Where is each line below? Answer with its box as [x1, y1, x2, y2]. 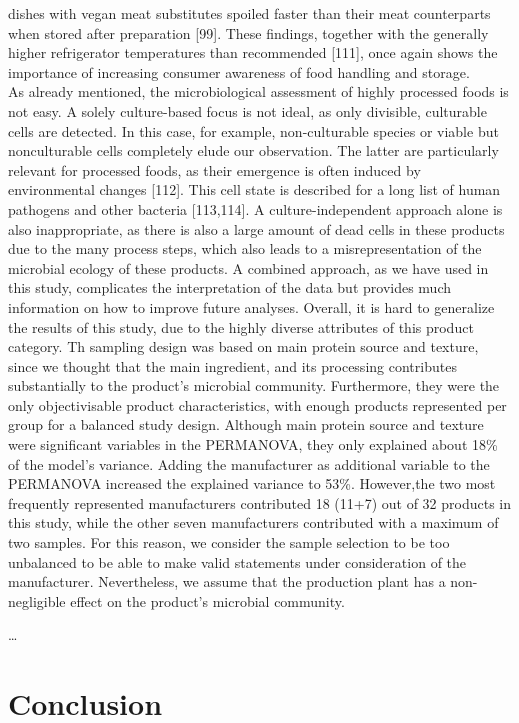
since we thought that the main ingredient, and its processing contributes [8, 355, 457, 376]
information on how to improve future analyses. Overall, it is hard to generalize [8, 296, 495, 317]
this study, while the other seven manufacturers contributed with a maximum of [8, 512, 499, 533]
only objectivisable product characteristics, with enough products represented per [8, 394, 507, 415]
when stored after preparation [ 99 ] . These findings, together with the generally [8, 22, 489, 43]
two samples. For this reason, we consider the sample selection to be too [8, 532, 450, 553]
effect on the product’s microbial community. [70, 590, 345, 611]
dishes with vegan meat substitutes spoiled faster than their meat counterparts [8, 3, 491, 23]
